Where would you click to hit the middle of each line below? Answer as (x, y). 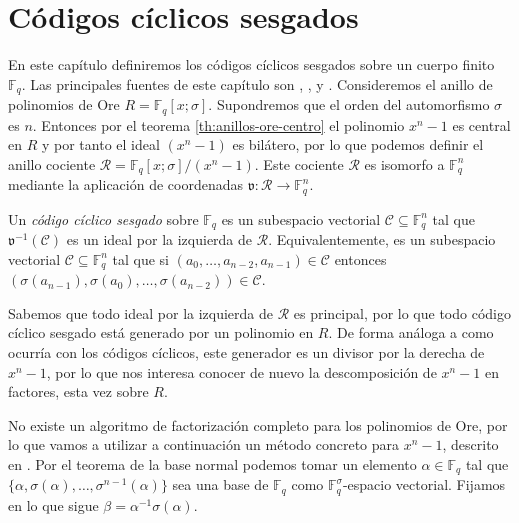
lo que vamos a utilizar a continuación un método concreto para (204, 444)
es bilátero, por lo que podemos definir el (358, 144)
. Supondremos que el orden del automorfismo (349, 104)
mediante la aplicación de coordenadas (126, 184)
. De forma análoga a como (411, 332)
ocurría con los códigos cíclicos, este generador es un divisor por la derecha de (246, 352)
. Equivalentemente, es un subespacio (382, 239)
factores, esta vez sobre (78, 391)
